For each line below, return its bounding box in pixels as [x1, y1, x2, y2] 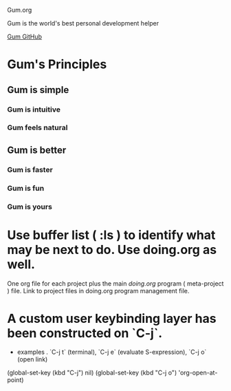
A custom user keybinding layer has [7, 310, 217, 326]
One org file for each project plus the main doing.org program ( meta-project [7, 279, 224, 288]
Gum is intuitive [7, 105, 60, 114]
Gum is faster [7, 165, 53, 174]
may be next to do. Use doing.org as [7, 242, 217, 257]
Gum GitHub [7, 32, 43, 41]
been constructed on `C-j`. [7, 325, 163, 341]
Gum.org [7, 6, 32, 14]
